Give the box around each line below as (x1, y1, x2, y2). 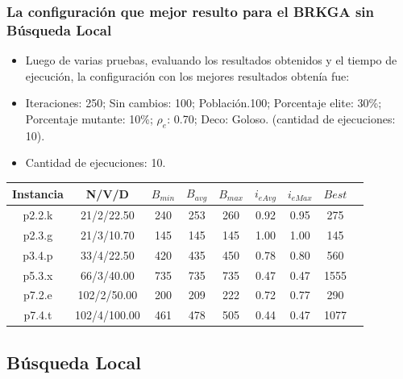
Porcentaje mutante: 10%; (25, 110, 153, 127)
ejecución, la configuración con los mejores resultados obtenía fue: (25, 67, 350, 84)
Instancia (12, 185, 64, 202)
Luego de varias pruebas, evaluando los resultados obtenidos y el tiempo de (25, 52, 397, 69)
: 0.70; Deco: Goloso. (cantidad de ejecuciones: (167, 110, 396, 127)
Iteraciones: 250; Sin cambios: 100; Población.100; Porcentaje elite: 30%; (25, 94, 382, 111)
